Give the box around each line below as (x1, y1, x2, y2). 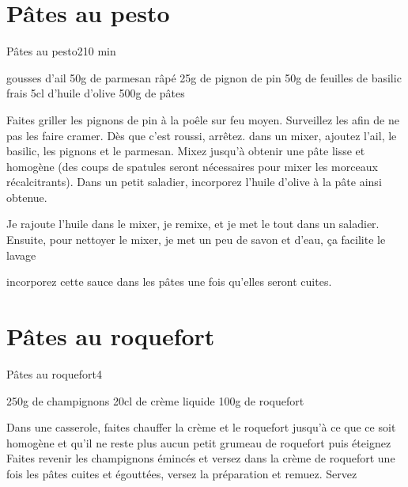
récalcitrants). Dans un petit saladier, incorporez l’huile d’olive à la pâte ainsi (6, 173, 382, 190)
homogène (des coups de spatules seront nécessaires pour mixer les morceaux (6, 158, 378, 174)
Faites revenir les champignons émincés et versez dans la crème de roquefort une (6, 450, 395, 466)
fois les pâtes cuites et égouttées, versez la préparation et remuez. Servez (6, 465, 357, 481)
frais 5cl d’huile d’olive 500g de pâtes (6, 85, 185, 101)
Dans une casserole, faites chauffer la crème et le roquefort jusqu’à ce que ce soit (6, 419, 396, 436)
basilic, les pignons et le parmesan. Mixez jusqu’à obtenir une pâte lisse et (6, 143, 365, 159)
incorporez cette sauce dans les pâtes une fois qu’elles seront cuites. (6, 273, 332, 290)
